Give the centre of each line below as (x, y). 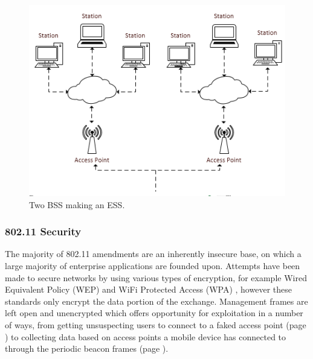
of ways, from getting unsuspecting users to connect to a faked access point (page (156, 325)
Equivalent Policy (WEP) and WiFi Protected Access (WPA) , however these (148, 289)
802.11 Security (43, 231)
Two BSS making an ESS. (77, 204)
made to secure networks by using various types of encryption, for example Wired (156, 277)
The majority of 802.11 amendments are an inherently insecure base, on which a (153, 254)
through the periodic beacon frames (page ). (87, 348)
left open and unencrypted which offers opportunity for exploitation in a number (154, 313)
